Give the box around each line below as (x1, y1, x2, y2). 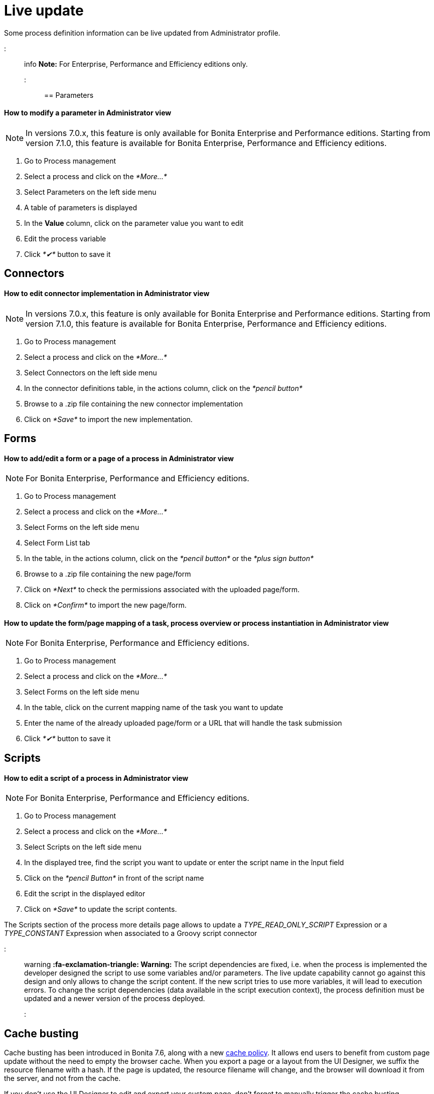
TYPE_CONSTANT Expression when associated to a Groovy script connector (4, 929, 257, 938)
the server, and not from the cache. (4, 1073, 121, 1082)
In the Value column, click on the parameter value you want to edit (24, 218, 244, 227)
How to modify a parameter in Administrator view (4, 108, 172, 117)
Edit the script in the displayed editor (24, 889, 146, 898)
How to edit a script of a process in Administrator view (4, 773, 189, 782)
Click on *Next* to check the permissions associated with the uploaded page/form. (24, 585, 300, 594)
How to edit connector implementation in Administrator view (4, 289, 210, 298)
